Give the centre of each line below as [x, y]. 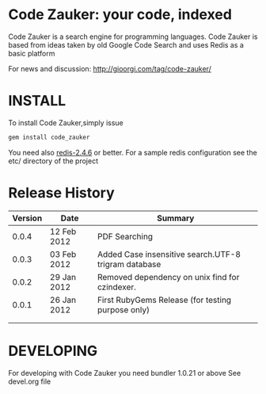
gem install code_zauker [49, 137]
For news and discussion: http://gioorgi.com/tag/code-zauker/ [110, 68]
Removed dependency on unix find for [169, 277]
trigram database [129, 264]
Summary [176, 218]
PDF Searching [125, 236]
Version [27, 218]
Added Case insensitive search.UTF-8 [169, 254]
